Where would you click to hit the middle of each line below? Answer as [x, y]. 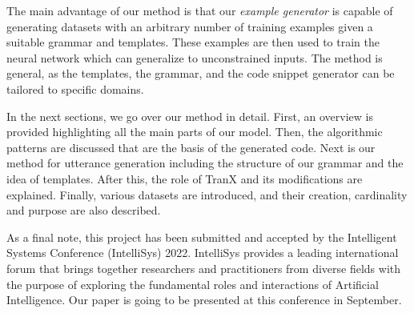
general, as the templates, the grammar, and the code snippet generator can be [201, 73]
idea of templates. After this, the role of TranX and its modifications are [185, 178]
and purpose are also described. [84, 210]
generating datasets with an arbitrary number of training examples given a [190, 26]
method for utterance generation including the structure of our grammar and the [205, 163]
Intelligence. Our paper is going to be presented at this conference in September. [204, 300]
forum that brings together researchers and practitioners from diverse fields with [204, 268]
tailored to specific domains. [75, 88]
